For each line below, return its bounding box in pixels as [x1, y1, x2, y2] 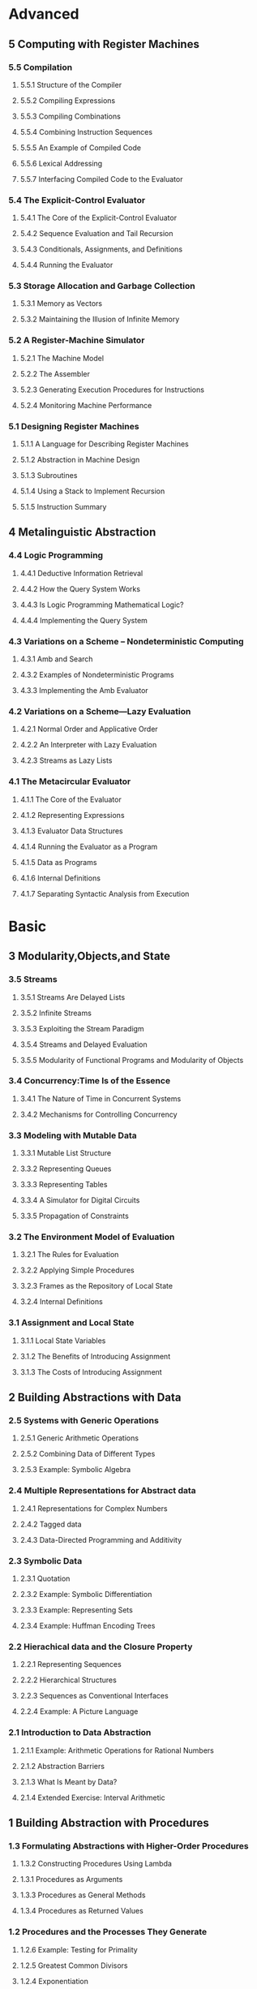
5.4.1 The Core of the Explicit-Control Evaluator [19, 213, 177, 223]
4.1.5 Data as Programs [19, 857, 97, 867]
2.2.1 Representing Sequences [19, 1660, 122, 1669]
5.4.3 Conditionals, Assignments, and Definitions [19, 244, 183, 254]
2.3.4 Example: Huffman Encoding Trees [19, 1621, 156, 1630]
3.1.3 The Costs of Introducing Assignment [19, 1367, 162, 1376]
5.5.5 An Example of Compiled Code [19, 143, 142, 153]
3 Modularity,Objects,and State [8, 949, 171, 963]
